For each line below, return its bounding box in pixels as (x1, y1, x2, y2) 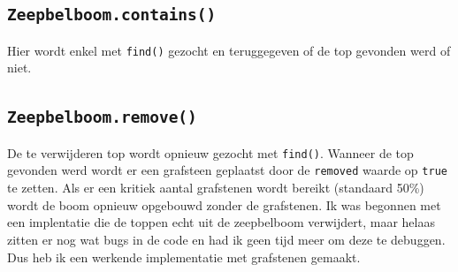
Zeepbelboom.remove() (7, 108, 197, 127)
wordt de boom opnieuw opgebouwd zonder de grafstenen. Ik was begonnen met (7, 195, 441, 214)
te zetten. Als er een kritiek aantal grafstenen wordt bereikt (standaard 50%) (7, 178, 424, 197)
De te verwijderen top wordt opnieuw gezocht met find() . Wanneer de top (7, 143, 414, 162)
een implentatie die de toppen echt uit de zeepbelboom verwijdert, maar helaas (7, 213, 435, 231)
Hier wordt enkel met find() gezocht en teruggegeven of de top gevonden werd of (7, 41, 451, 59)
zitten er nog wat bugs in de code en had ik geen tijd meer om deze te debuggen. (7, 230, 446, 248)
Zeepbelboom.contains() (7, 5, 217, 25)
